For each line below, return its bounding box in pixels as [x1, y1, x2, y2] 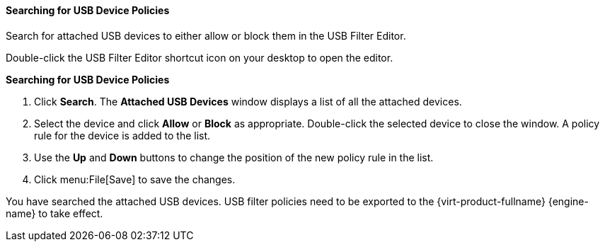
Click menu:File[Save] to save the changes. [34, 173, 236, 185]
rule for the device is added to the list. [34, 129, 211, 142]
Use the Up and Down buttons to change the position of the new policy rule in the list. [34, 151, 434, 163]
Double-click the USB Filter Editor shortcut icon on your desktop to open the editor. [6, 51, 393, 64]
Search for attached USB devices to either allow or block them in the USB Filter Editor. [6, 29, 406, 42]
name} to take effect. [6, 207, 103, 219]
